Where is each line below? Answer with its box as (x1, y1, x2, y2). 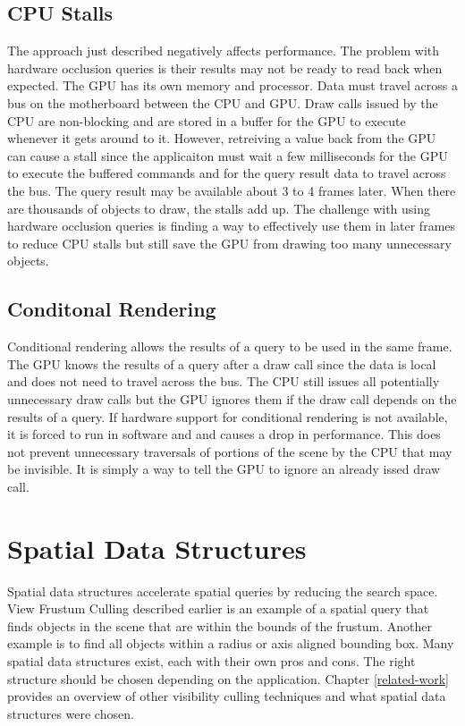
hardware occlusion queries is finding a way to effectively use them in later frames (7, 216, 456, 235)
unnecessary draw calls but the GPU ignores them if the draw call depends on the (7, 389, 457, 408)
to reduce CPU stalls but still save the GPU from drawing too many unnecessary (7, 233, 452, 252)
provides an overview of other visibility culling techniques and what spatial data (7, 687, 446, 705)
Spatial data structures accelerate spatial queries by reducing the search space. (7, 581, 438, 600)
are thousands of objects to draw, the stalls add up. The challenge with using (7, 198, 431, 217)
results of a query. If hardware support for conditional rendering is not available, (7, 407, 448, 426)
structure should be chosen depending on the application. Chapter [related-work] (7, 669, 449, 688)
